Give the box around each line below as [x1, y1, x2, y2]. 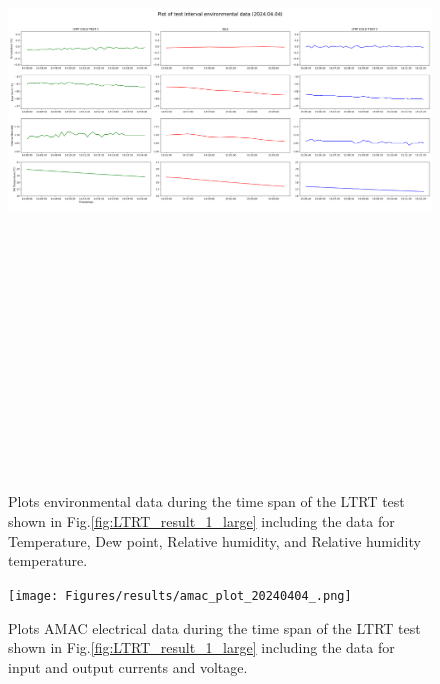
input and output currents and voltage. [8, 656, 248, 677]
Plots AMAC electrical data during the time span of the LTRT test [8, 617, 421, 638]
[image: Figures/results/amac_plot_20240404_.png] [8, 588, 352, 603]
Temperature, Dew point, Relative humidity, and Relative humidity [8, 530, 421, 551]
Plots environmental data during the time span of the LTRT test [8, 491, 405, 512]
